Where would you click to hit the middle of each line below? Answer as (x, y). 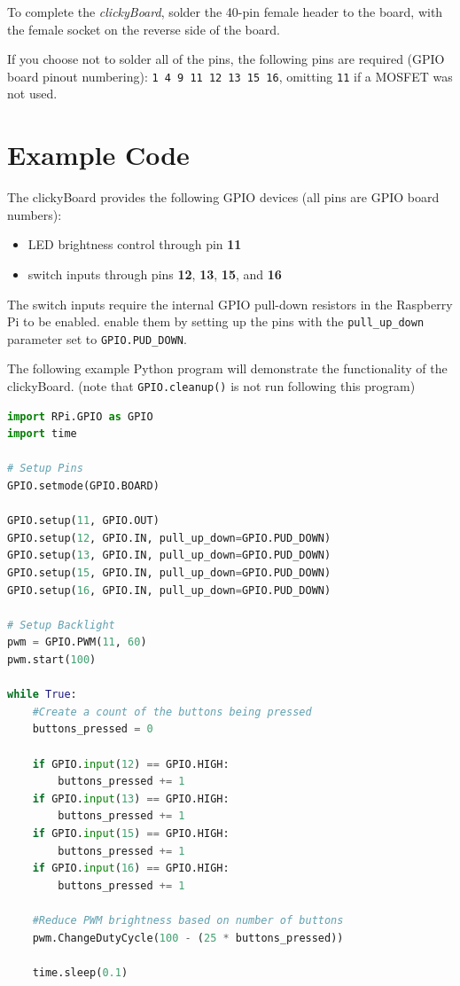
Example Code (98, 155)
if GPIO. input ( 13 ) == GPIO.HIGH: (131, 798)
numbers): (35, 214)
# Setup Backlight (61, 625)
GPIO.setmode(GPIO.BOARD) (83, 486)
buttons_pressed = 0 (93, 729)
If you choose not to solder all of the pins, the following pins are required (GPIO (226, 59)
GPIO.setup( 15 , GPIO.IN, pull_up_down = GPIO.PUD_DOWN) (169, 573)
